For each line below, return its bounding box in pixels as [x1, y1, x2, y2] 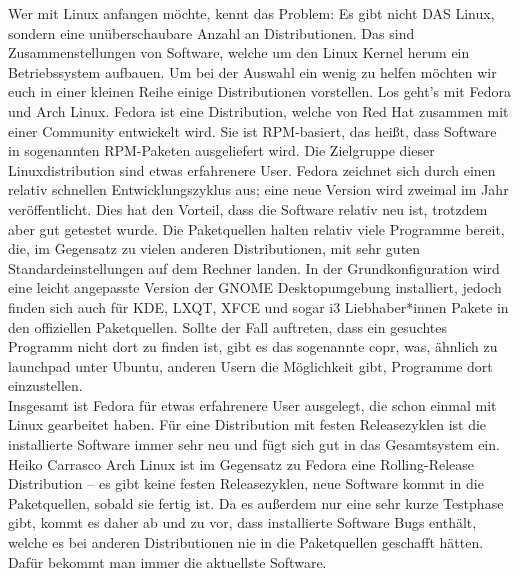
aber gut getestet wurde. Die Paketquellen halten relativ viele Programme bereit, [8, 218, 505, 239]
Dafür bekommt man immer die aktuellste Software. [8, 551, 327, 572]
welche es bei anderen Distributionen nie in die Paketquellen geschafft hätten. [8, 532, 484, 553]
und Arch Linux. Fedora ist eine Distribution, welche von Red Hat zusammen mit [8, 100, 509, 121]
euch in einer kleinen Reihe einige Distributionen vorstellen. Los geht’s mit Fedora [8, 81, 511, 102]
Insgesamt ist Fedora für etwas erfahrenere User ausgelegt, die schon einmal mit [8, 394, 497, 415]
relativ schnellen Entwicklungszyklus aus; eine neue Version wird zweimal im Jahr [8, 179, 509, 200]
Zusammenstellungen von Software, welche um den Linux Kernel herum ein [8, 42, 470, 63]
